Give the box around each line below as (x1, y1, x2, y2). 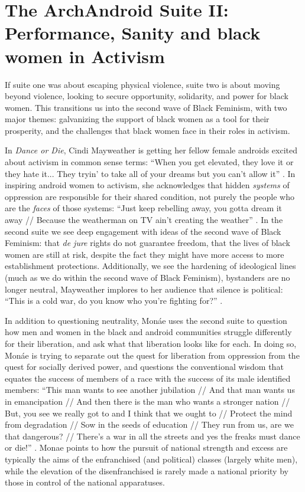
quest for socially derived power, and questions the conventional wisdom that (5, 360, 284, 373)
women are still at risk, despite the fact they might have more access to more (5, 248, 284, 260)
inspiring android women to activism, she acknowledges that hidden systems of (5, 179, 290, 191)
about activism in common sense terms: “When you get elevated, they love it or (5, 156, 294, 168)
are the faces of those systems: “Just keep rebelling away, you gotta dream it (5, 202, 283, 214)
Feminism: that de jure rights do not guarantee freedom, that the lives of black (5, 237, 290, 249)
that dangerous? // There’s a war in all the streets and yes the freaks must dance (5, 429, 300, 442)
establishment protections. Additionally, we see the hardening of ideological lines (5, 260, 296, 272)
